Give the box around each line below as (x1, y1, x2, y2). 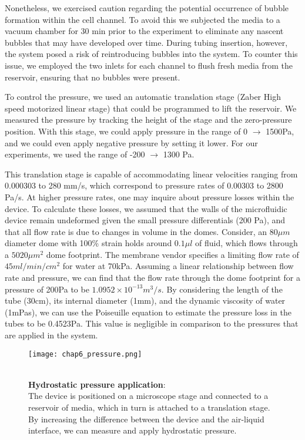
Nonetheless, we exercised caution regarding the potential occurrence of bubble (5, 2, 289, 14)
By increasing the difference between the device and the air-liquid (28, 412, 264, 425)
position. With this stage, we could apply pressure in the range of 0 (5, 125, 248, 137)
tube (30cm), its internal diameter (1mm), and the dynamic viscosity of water (5, 294, 286, 307)
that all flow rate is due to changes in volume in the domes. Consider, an (5, 225, 267, 237)
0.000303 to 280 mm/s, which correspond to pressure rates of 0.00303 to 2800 (5, 179, 283, 192)
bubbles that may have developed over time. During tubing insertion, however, (5, 36, 288, 48)
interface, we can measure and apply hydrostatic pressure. (28, 424, 237, 436)
